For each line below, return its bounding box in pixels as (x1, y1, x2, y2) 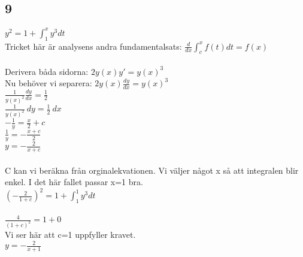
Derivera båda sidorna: (5, 65, 89, 77)
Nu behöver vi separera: (5, 77, 92, 89)
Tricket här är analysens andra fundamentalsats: (5, 40, 182, 52)
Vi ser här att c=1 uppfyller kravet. (5, 228, 136, 240)
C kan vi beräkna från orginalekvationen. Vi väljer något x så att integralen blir (5, 164, 299, 176)
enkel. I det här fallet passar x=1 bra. (5, 176, 143, 188)
